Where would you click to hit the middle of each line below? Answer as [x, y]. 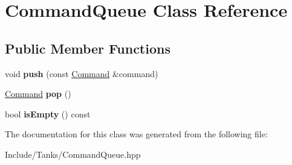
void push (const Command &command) [82, 73]
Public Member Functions [88, 48]
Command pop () [38, 94]
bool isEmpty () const [48, 114]
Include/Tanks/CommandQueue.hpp [73, 154]
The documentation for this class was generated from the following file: [136, 134]
